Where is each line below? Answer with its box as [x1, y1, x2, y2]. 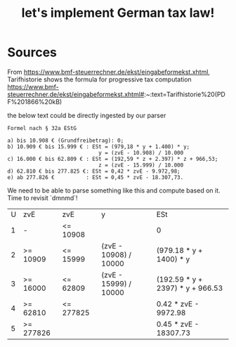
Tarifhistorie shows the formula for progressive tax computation [7, 75, 192, 84]
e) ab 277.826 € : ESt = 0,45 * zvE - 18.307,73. [7, 173, 184, 181]
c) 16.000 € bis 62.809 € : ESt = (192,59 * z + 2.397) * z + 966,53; [7, 155, 218, 162]
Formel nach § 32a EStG [7, 124, 77, 131]
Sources [7, 44, 58, 60]
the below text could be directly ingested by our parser [7, 111, 166, 119]
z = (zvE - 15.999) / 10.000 [98, 162, 184, 169]
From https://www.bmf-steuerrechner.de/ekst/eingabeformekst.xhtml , [7, 67, 211, 76]
